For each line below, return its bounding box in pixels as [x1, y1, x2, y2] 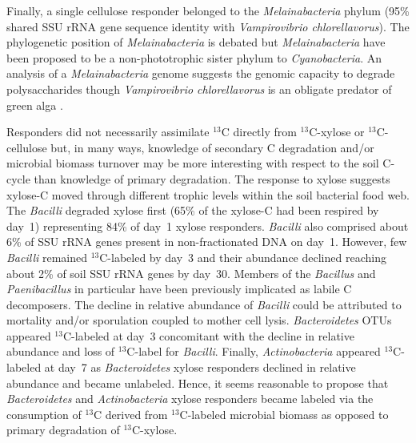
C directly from [221, 123, 297, 140]
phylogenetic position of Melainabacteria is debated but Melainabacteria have [6, 34, 386, 50]
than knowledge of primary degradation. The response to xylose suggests [34, 170, 390, 187]
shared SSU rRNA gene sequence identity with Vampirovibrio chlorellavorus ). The [6, 18, 410, 34]
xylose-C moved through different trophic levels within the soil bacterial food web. [6, 186, 410, 203]
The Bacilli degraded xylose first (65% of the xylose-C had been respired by [6, 202, 379, 219]
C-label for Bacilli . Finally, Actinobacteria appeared [126, 343, 381, 360]
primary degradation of [6, 421, 120, 438]
